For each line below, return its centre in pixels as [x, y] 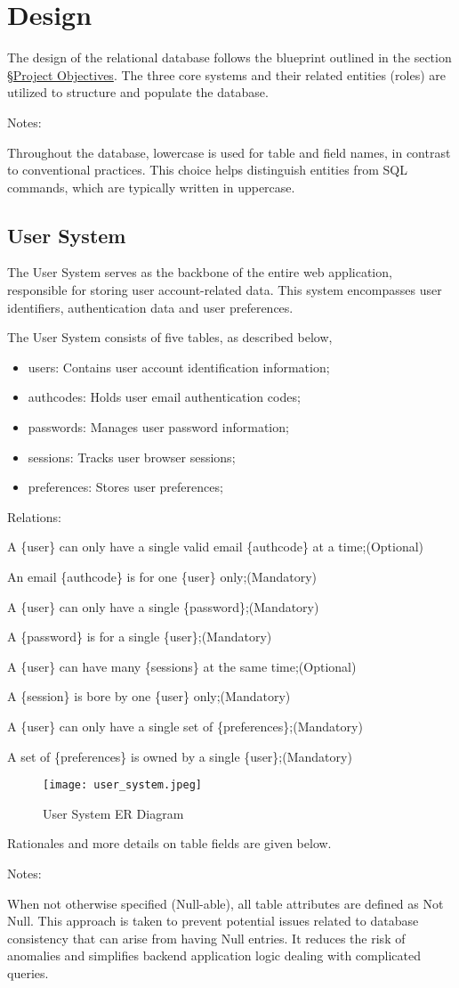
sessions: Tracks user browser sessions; [132, 457]
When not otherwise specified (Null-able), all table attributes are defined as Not [225, 903]
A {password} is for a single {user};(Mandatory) [140, 637]
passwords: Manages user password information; [158, 427]
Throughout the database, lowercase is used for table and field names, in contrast [229, 152]
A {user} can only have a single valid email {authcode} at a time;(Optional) [216, 547]
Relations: [34, 516]
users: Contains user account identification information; [179, 367]
